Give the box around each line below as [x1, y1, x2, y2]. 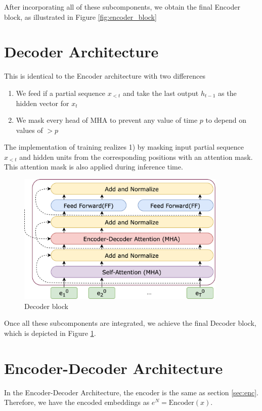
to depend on [205, 115, 246, 125]
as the [218, 87, 237, 98]
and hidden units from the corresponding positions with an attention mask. [19, 151, 253, 162]
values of [16, 124, 43, 135]
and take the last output [122, 87, 199, 98]
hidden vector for [16, 97, 69, 108]
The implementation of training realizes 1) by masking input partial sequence [4, 142, 244, 152]
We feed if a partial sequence [16, 87, 106, 98]
